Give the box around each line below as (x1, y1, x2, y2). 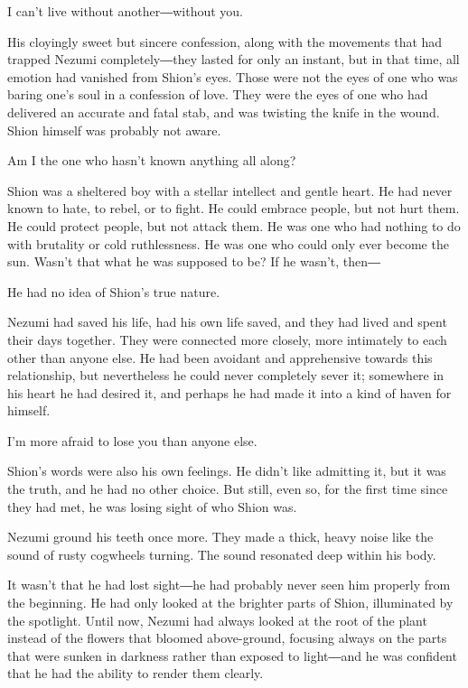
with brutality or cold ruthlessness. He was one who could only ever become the (7, 234, 449, 253)
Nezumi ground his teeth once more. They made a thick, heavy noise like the (7, 527, 434, 546)
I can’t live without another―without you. (7, 2, 244, 20)
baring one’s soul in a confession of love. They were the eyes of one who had (7, 85, 428, 104)
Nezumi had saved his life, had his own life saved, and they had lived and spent (7, 312, 447, 331)
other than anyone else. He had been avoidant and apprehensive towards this (7, 348, 433, 367)
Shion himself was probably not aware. (7, 120, 221, 139)
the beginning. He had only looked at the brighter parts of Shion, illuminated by (7, 593, 454, 612)
